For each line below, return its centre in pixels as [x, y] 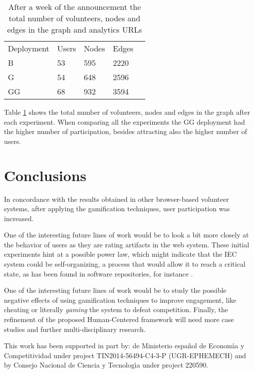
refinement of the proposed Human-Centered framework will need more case [119, 319]
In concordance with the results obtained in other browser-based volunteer [117, 199]
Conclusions [45, 175]
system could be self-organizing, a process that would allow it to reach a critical [125, 264]
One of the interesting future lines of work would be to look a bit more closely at [127, 235]
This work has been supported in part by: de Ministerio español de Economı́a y [124, 346]
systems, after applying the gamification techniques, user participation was [117, 209]
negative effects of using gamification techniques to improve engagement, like [120, 300]
